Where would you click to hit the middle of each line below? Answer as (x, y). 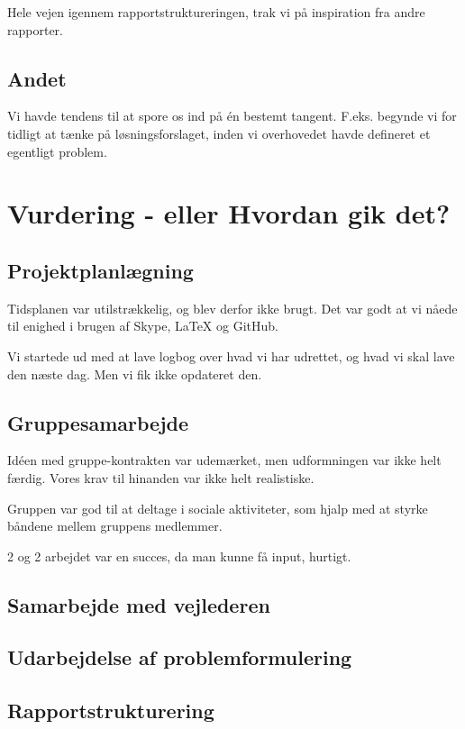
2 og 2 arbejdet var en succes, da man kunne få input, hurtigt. (179, 556)
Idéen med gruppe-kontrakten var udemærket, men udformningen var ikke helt (224, 460)
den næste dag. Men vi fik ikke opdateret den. (135, 374)
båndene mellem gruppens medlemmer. (115, 526)
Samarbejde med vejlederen (139, 604)
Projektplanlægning (100, 270)
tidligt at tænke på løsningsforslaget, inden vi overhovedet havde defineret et (219, 133)
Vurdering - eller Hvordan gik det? (229, 213)
